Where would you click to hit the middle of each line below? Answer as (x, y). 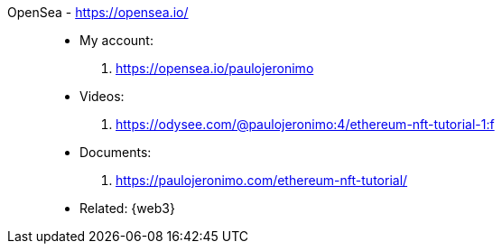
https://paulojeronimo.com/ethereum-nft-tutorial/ (262, 180)
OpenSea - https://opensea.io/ (98, 12)
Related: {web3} (127, 208)
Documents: (116, 152)
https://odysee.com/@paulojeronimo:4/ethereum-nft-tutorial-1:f (305, 124)
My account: (116, 40)
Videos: (102, 96)
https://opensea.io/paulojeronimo (215, 68)
